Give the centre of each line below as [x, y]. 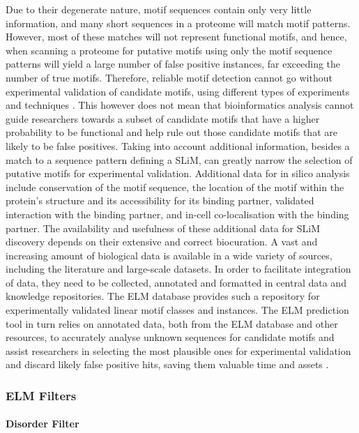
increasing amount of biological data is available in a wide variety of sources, [169, 255]
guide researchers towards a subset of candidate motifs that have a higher [163, 118]
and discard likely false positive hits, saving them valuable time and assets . [167, 364]
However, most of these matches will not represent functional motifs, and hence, [176, 37]
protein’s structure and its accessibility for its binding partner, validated [160, 200]
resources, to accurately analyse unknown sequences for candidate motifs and [170, 337]
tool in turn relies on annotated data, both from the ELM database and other [172, 323]
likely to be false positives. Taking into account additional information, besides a [178, 145]
